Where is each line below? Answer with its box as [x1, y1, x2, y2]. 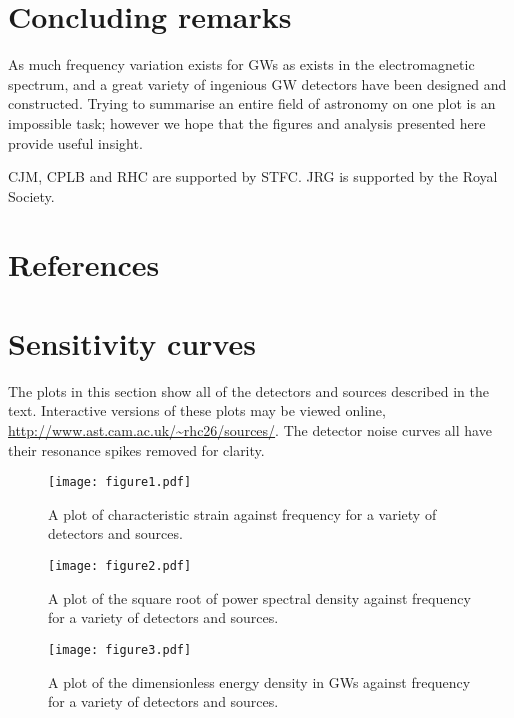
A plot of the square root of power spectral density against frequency [48, 587, 471, 608]
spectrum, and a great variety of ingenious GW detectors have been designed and [8, 73, 507, 94]
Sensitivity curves [8, 322, 256, 363]
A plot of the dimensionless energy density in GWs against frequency [48, 671, 471, 692]
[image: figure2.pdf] [48, 559, 192, 573]
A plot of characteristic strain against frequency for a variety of [48, 503, 437, 524]
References [8, 244, 160, 285]
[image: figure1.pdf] [48, 475, 192, 490]
